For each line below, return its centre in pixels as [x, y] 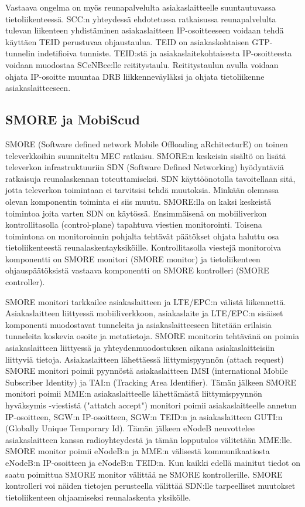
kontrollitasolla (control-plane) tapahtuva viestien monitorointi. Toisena [134, 224]
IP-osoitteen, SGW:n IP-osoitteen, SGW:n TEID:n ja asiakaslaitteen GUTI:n [144, 416]
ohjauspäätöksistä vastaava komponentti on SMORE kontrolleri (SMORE [137, 270]
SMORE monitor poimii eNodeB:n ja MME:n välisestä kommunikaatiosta [138, 451]
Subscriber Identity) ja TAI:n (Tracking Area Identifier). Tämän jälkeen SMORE [151, 382]
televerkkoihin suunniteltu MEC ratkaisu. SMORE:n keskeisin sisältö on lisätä [146, 155]
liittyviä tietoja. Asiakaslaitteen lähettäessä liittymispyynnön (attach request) [145, 359]
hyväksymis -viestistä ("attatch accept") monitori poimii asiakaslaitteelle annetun [151, 405]
